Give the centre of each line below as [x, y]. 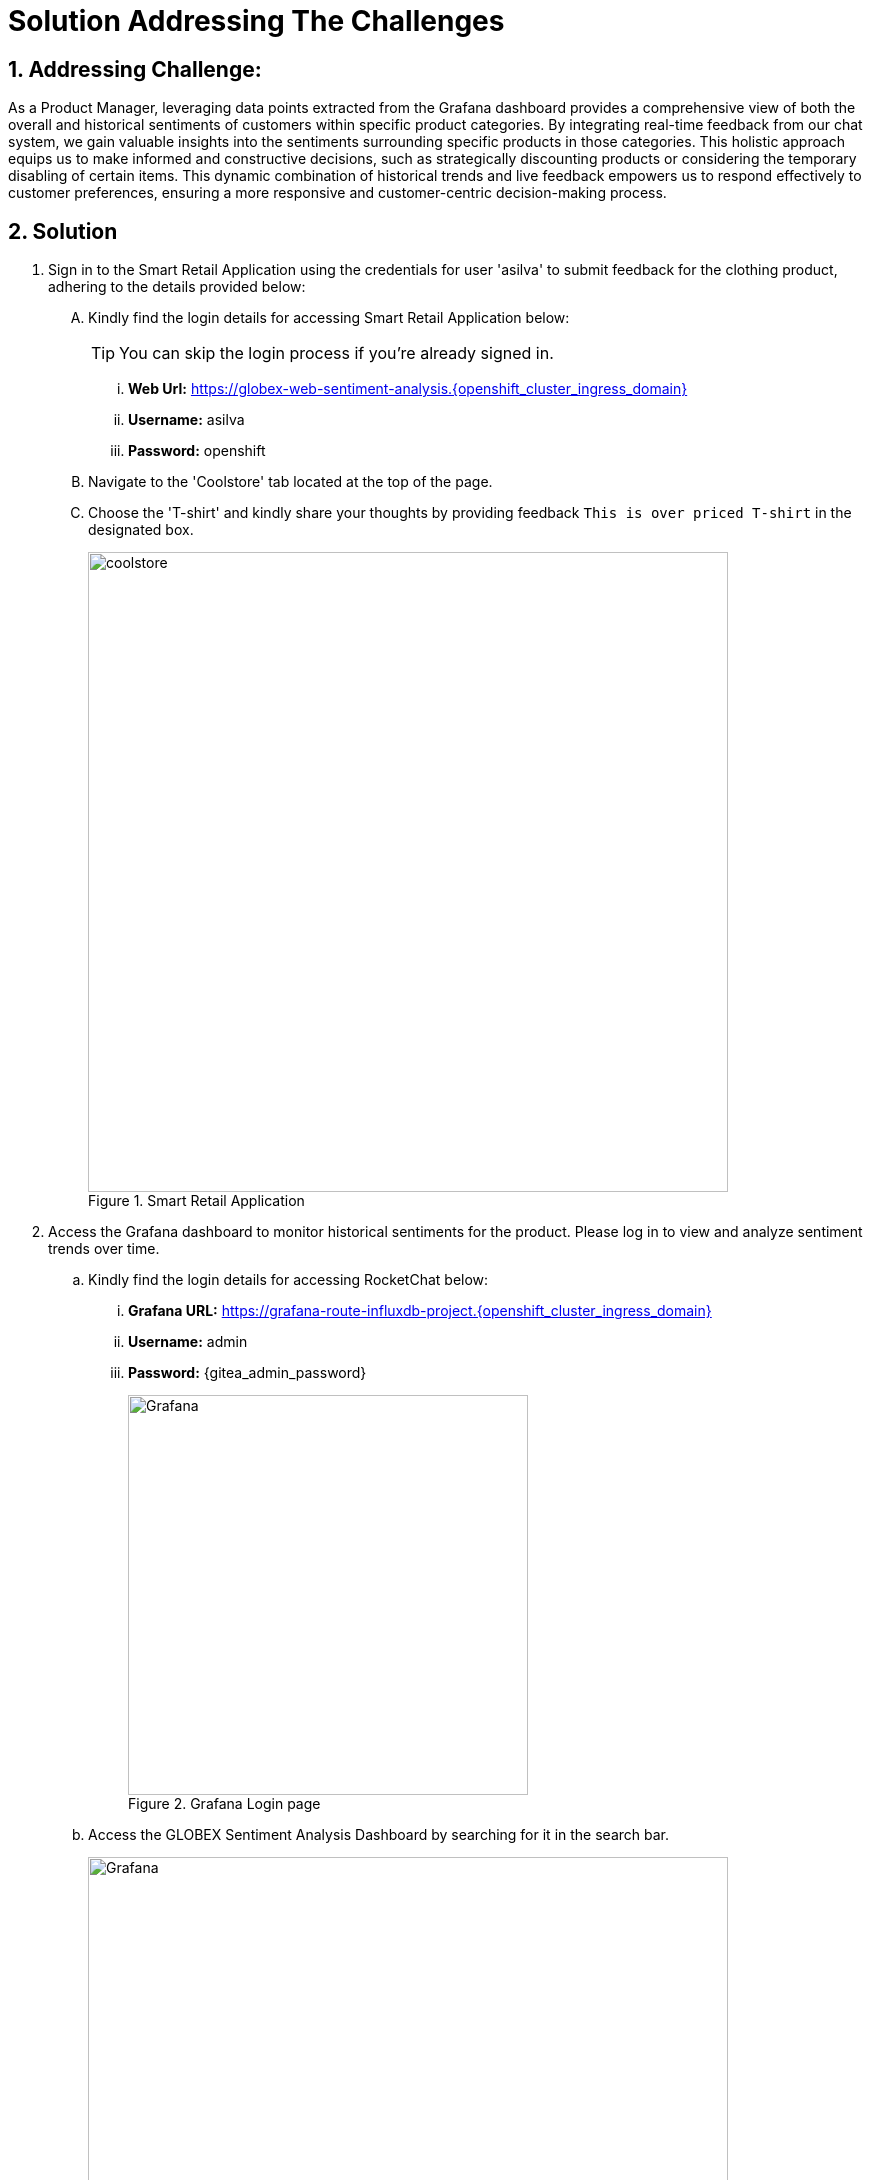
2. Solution [63, 231]
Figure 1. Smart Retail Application [196, 1201]
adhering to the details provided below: [177, 287]
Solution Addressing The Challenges [256, 21]
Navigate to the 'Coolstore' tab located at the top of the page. [290, 482]
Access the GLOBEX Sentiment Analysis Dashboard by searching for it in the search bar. [378, 1835]
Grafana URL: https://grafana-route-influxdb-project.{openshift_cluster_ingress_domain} [420, 1311]
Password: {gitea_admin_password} [247, 1373]
